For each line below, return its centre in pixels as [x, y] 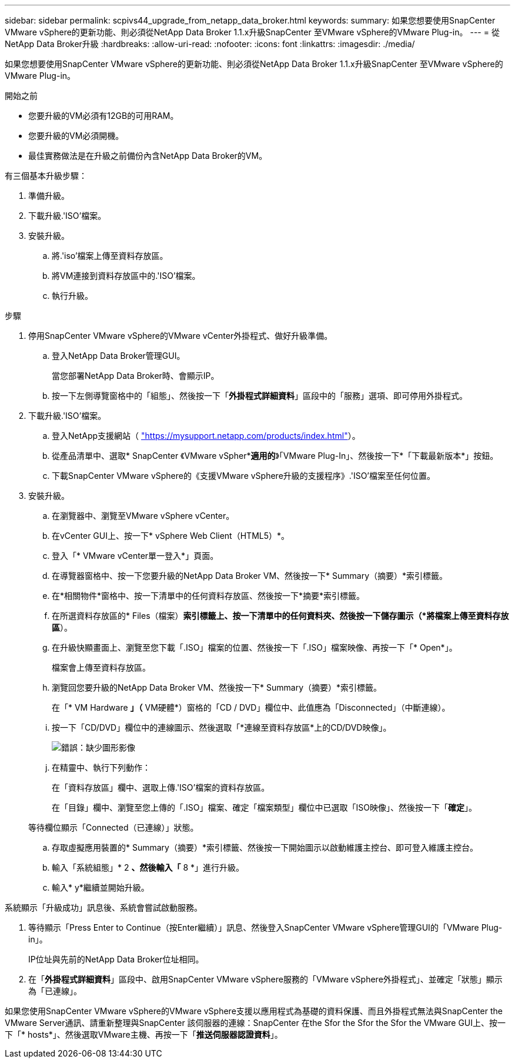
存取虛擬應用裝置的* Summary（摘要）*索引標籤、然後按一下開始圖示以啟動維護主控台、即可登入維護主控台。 [265, 847]
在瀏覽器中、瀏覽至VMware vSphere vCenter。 [143, 516]
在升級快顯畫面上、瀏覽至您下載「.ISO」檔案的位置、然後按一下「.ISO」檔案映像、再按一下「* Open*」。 [255, 647]
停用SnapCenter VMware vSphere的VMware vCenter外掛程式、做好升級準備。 [180, 336]
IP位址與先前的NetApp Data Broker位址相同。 [116, 959]
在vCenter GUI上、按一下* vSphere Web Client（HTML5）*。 [171, 536]
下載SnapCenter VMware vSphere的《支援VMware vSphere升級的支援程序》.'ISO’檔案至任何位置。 [243, 476]
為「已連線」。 [55, 991]
